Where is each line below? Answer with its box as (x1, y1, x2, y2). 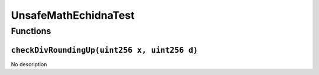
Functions (11, 26, 51, 36)
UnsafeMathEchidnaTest (11, 9, 135, 22)
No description (11, 60, 47, 67)
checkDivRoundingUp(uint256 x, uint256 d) (11, 45, 198, 55)
